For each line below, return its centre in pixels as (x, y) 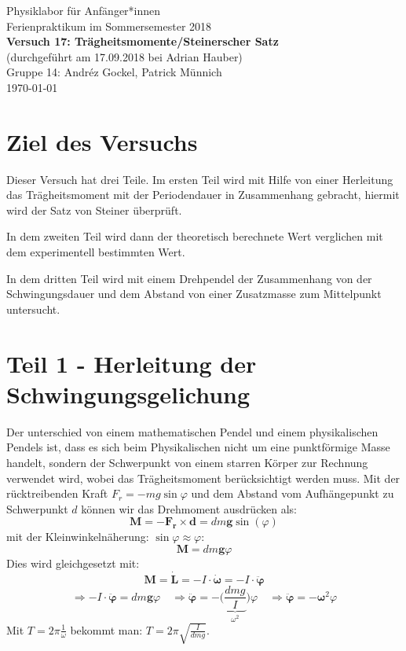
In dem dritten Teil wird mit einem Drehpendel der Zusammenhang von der (189, 278)
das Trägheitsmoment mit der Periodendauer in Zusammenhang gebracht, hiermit (203, 195)
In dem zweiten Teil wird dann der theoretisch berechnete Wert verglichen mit (195, 236)
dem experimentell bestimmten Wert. (96, 252)
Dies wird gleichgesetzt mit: (73, 563)
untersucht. (33, 309)
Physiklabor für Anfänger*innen (84, 10)
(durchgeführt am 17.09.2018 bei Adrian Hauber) (124, 56)
